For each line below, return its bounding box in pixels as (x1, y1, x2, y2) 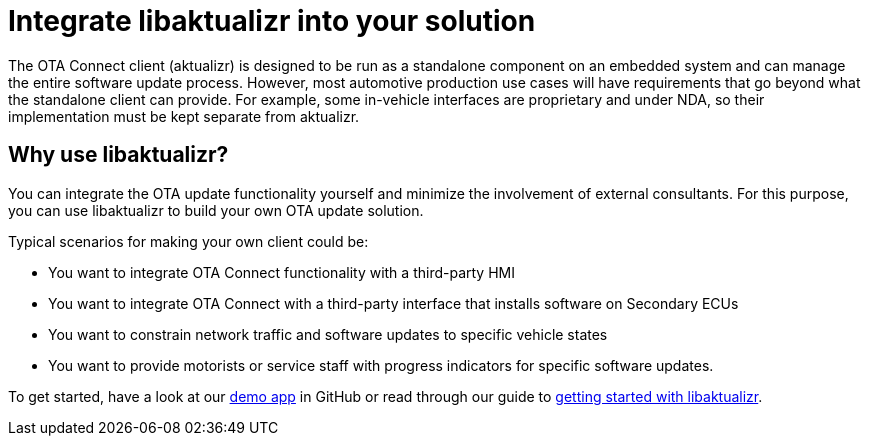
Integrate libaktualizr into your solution (8, 4, 536, 38)
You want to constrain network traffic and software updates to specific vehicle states (48, 325, 608, 343)
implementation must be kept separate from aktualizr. (8, 107, 360, 125)
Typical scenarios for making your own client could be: (8, 232, 369, 250)
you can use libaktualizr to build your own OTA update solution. (8, 201, 424, 219)
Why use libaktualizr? (8, 142, 229, 168)
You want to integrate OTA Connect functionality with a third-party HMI (48, 263, 515, 281)
